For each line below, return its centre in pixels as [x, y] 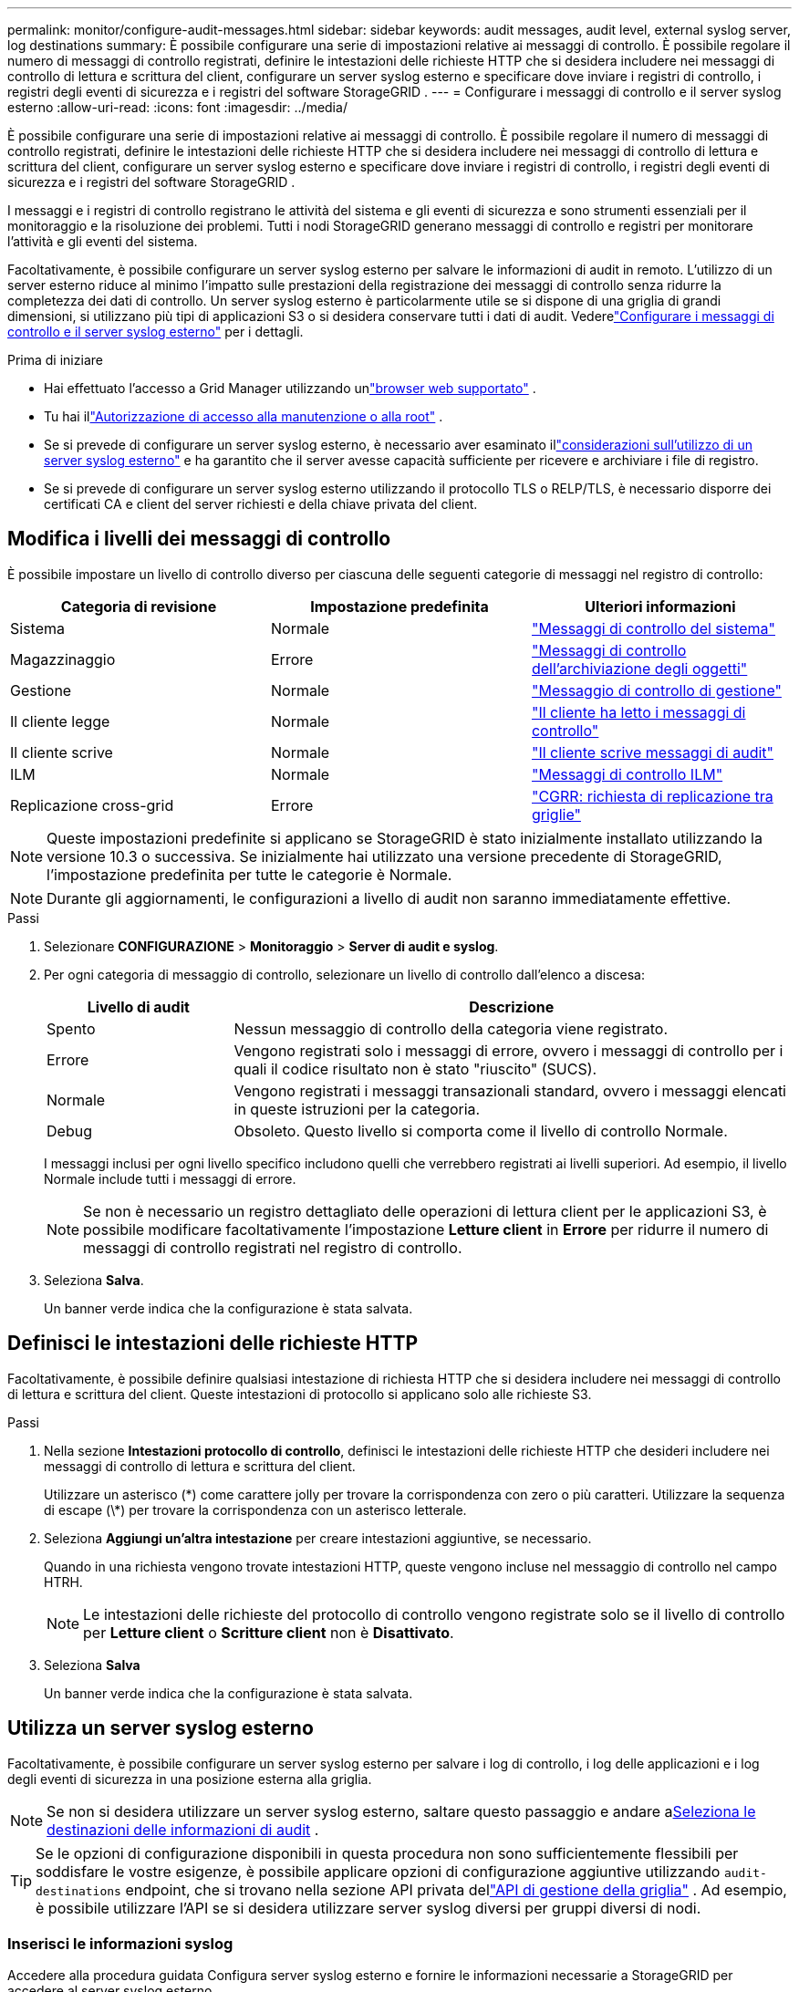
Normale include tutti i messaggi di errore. [170, 1178]
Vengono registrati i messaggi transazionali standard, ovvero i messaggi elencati [510, 1090]
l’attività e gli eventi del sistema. [103, 241]
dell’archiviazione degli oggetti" [639, 668]
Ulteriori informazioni [660, 606]
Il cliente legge [60, 721]
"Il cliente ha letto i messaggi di [638, 712]
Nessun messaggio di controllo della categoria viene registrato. [451, 1028]
